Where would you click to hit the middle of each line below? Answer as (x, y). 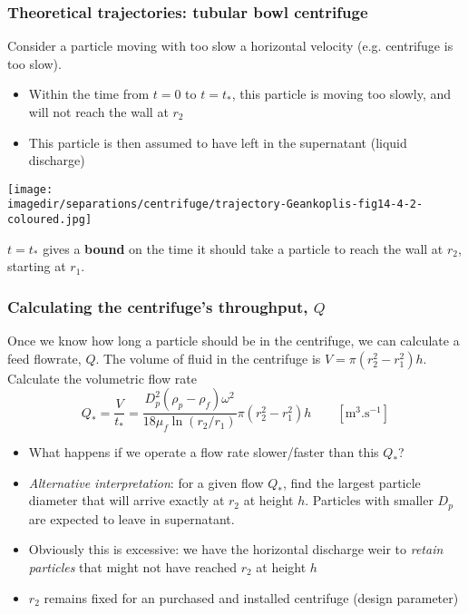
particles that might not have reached (132, 567)
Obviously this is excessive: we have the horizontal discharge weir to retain (236, 549)
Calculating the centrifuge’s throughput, (158, 306)
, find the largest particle (351, 482)
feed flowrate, (44, 358)
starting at (37, 266)
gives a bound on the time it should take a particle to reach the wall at (243, 248)
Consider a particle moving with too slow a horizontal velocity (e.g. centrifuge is (230, 46)
